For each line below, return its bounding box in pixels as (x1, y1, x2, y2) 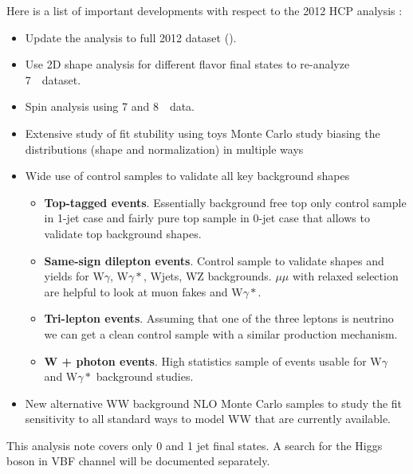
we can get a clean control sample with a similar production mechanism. (44, 325, 398, 342)
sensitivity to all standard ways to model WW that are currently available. (25, 410, 391, 427)
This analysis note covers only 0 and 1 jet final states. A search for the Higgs (6, 437, 383, 453)
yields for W (44, 268, 104, 284)
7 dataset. (25, 71, 81, 88)
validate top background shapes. (44, 225, 202, 241)
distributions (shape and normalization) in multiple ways (25, 140, 304, 157)
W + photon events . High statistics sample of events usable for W (44, 352, 382, 369)
